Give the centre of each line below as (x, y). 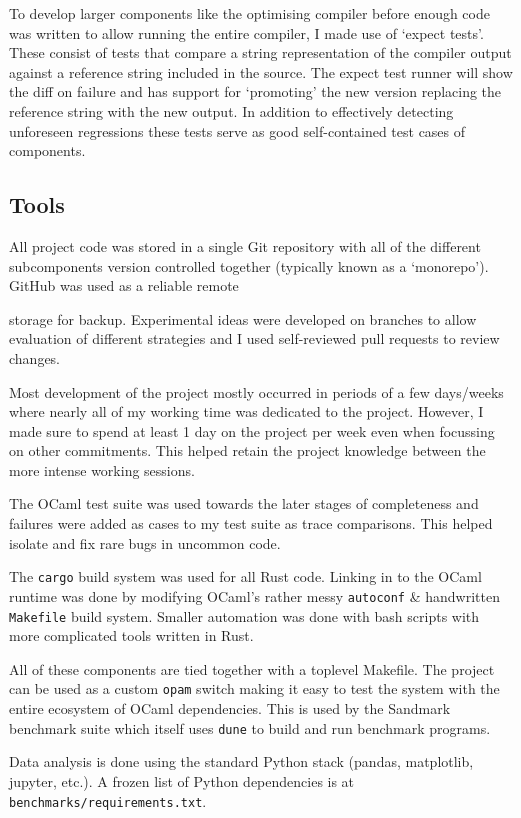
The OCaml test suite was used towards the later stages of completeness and (244, 503)
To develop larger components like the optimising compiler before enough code (249, 13)
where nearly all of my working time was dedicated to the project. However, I (246, 411)
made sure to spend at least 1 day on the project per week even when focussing (252, 430)
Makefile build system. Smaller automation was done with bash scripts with (244, 615)
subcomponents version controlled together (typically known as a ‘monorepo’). (249, 265)
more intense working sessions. (102, 469)
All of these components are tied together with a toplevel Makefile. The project (252, 668)
